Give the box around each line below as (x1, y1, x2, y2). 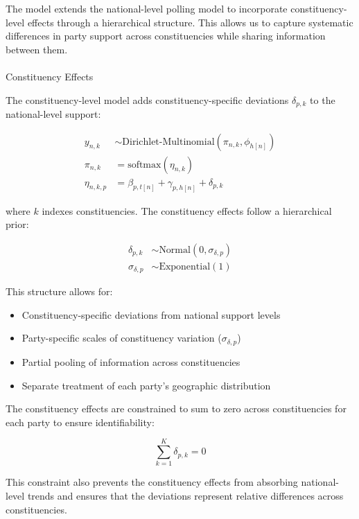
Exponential (159, 261, 211, 272)
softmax (128, 159, 161, 170)
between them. (6, 42, 68, 56)
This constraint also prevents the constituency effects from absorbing (6, 475, 298, 489)
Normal (159, 245, 191, 255)
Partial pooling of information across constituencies (21, 354, 240, 369)
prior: (6, 217, 29, 231)
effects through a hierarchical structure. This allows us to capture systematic (27, 15, 353, 29)
